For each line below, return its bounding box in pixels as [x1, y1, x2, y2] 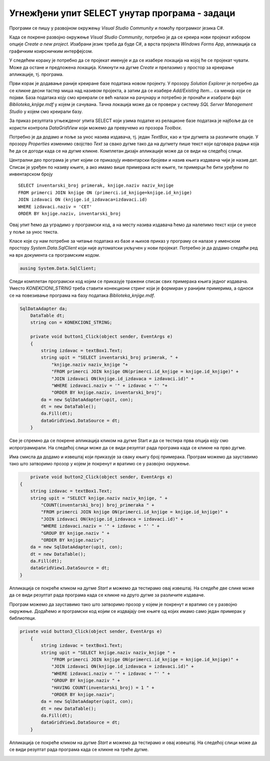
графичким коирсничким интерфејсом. [9, 48, 93, 54]
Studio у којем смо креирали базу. [9, 108, 83, 115]
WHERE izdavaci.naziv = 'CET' [18, 204, 92, 210]
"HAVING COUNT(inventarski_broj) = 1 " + [51, 684, 154, 690]
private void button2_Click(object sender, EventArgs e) [30, 474, 173, 480]
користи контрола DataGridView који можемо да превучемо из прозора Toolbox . [9, 125, 182, 131]
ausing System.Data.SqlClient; [19, 265, 97, 271]
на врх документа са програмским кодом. [9, 252, 100, 258]
